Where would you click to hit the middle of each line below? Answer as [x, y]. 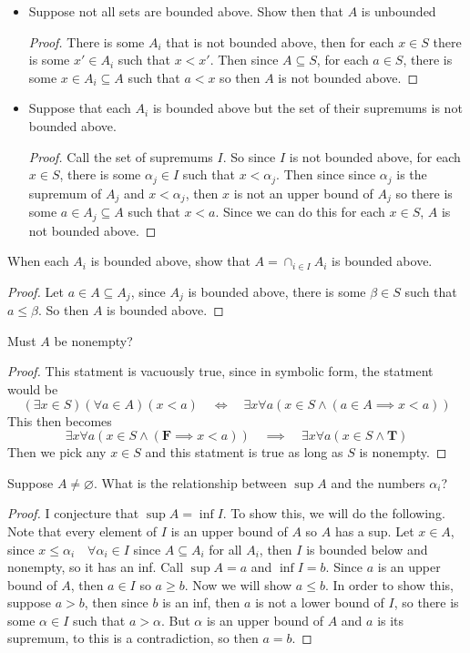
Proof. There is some [87, 41]
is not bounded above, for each [375, 156]
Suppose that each [80, 108]
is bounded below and [367, 549]
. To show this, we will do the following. [334, 513]
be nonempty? [93, 340]
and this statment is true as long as [244, 452]
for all [225, 549]
